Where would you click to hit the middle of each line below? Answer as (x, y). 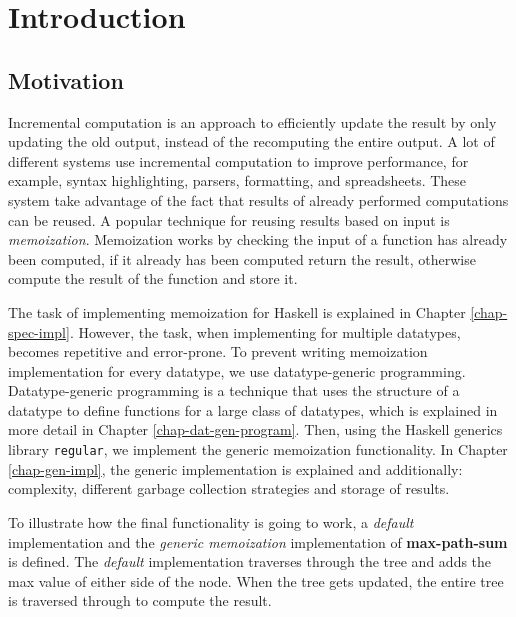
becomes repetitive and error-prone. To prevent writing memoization (218, 351)
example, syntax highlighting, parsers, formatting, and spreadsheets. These (237, 180)
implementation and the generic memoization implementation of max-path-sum (258, 541)
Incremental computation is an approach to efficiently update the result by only (252, 121)
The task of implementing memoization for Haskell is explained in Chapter (237, 311)
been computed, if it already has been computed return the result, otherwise (242, 258)
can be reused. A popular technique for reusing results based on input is (229, 219)
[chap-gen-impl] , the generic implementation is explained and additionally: (235, 468)
